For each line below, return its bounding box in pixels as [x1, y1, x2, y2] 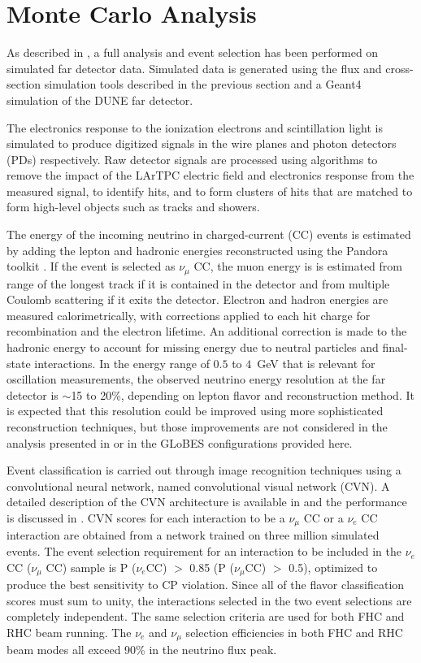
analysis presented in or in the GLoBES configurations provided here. [7, 434, 353, 451]
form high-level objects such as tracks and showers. [7, 198, 260, 215]
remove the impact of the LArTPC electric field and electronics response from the [7, 167, 414, 184]
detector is [7, 386, 59, 403]
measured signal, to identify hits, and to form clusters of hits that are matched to [7, 182, 413, 199]
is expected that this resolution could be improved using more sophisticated [7, 402, 384, 419]
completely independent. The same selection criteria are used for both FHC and [7, 608, 405, 625]
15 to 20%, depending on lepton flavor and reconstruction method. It [71, 386, 414, 403]
